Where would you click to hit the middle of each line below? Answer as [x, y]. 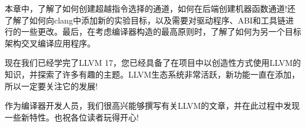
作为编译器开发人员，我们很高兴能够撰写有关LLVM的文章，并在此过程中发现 [152, 106]
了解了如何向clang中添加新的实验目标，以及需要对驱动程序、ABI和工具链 [145, 20]
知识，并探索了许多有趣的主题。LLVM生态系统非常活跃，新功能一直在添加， [152, 74]
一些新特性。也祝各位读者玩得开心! [72, 117]
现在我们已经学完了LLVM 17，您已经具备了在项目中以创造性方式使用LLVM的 [153, 63]
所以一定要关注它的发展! [51, 86]
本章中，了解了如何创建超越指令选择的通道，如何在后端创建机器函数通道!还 [150, 8]
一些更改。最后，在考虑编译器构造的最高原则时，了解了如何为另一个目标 [161, 31]
